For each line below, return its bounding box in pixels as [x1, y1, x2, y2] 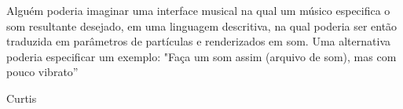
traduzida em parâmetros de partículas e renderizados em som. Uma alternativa [6, 33, 390, 49]
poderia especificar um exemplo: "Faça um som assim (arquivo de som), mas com [6, 48, 397, 64]
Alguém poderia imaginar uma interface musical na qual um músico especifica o [6, 2, 390, 18]
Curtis [6, 89, 37, 106]
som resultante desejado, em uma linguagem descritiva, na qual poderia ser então [6, 17, 398, 34]
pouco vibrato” [6, 64, 79, 80]
